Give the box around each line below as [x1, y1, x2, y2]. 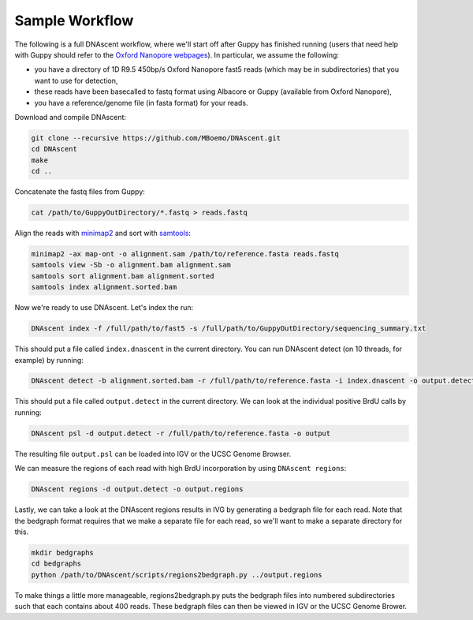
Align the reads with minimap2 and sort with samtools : [14, 229, 192, 237]
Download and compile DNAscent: [14, 112, 126, 121]
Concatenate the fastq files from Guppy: [14, 187, 146, 196]
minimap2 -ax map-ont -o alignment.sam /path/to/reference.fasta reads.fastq [31, 249, 339, 258]
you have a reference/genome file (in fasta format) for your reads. [34, 98, 248, 107]
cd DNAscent [31, 144, 78, 154]
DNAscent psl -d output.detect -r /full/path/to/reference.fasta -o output [31, 428, 331, 438]
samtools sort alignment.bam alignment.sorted [31, 271, 214, 280]
